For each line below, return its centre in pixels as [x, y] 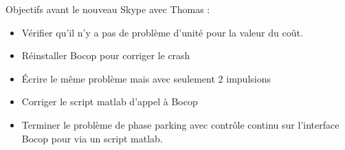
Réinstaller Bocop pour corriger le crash [106, 55]
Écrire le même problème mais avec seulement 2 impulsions [146, 78]
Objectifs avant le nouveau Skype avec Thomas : [108, 9]
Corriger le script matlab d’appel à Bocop [110, 101]
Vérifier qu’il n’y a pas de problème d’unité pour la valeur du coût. [162, 32]
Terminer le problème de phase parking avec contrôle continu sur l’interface [180, 124]
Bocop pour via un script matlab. [92, 138]
